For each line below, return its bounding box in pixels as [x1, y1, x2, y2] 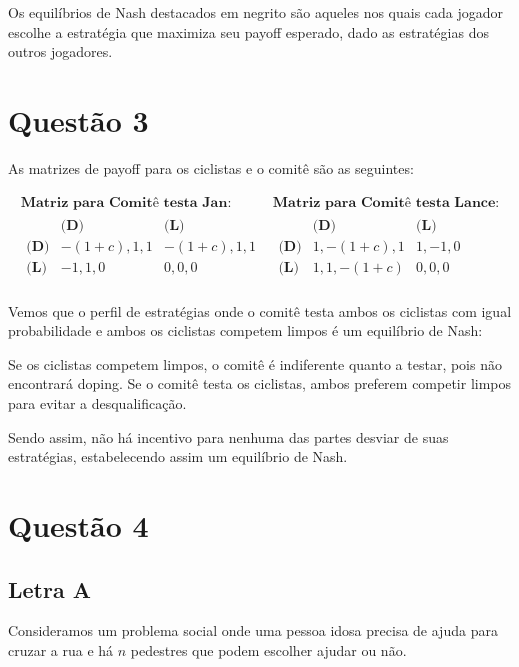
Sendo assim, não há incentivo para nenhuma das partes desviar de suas [8, 426, 449, 447]
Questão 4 [8, 505, 149, 546]
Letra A [8, 573, 91, 604]
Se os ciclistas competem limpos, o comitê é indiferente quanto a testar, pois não [8, 353, 502, 374]
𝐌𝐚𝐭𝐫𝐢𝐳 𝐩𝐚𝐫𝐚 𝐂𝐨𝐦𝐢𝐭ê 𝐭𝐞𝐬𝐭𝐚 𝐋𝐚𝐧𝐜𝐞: [272, 195, 500, 210]
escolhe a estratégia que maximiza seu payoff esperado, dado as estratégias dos [8, 21, 489, 42]
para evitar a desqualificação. [8, 393, 187, 414]
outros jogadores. [8, 41, 113, 62]
